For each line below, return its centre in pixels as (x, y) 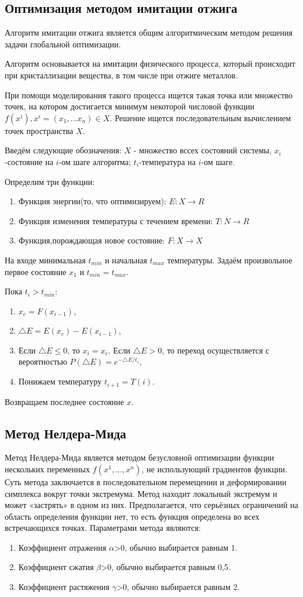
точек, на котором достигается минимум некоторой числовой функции (130, 106)
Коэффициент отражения (62, 547)
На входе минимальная (45, 260)
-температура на (167, 161)
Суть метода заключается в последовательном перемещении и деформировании (146, 481)
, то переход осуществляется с (216, 350)
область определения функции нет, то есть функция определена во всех (132, 516)
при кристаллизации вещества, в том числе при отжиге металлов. (121, 75)
